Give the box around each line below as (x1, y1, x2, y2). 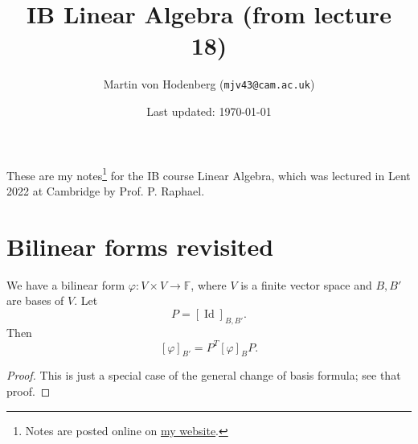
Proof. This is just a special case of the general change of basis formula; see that (6, 367, 401, 384)
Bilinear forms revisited (6, 229, 274, 262)
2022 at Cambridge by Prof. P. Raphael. (6, 182, 205, 199)
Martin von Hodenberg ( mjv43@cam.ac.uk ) (103, 76, 315, 92)
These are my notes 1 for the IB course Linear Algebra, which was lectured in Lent (6, 164, 411, 183)
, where (191, 276, 227, 293)
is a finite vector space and (240, 276, 372, 293)
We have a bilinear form (6, 276, 125, 293)
